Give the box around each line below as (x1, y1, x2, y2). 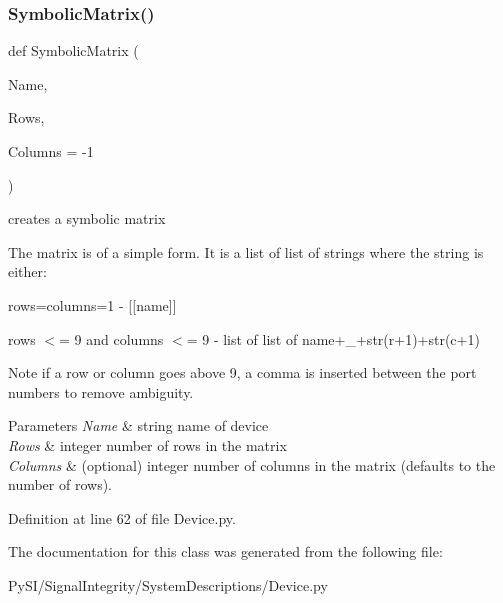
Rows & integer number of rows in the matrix (8, 434, 287, 455)
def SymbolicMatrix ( (8, 40, 139, 61)
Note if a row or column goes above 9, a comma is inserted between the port (8, 362, 477, 383)
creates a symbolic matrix (8, 208, 166, 229)
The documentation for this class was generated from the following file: (8, 541, 443, 562)
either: (8, 261, 47, 282)
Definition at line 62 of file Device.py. (8, 507, 236, 528)
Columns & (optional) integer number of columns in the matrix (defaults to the (8, 454, 496, 475)
